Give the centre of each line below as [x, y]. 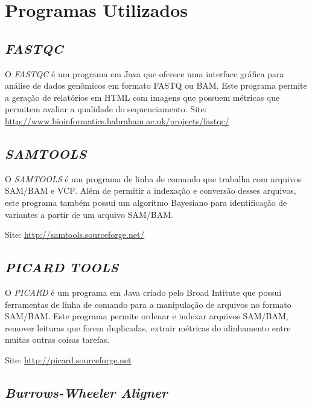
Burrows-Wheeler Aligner [86, 392]
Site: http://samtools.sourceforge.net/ [75, 234]
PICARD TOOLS [62, 267]
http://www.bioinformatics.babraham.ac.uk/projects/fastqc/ [117, 120]
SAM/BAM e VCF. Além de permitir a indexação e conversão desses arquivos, [151, 190]
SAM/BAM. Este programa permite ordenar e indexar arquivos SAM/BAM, [147, 316]
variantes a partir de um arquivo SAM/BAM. [89, 214]
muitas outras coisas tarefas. [57, 340]
